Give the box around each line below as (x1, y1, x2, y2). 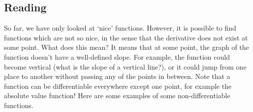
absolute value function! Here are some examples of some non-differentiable (4, 90, 230, 101)
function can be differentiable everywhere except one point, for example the (4, 80, 232, 91)
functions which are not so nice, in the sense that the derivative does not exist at (4, 32, 248, 42)
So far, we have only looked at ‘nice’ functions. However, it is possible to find (4, 23, 236, 33)
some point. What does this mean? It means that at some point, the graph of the (4, 42, 249, 52)
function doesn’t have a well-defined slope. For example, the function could (4, 51, 230, 62)
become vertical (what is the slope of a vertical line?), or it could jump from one (4, 61, 247, 72)
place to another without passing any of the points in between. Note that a (4, 71, 230, 81)
